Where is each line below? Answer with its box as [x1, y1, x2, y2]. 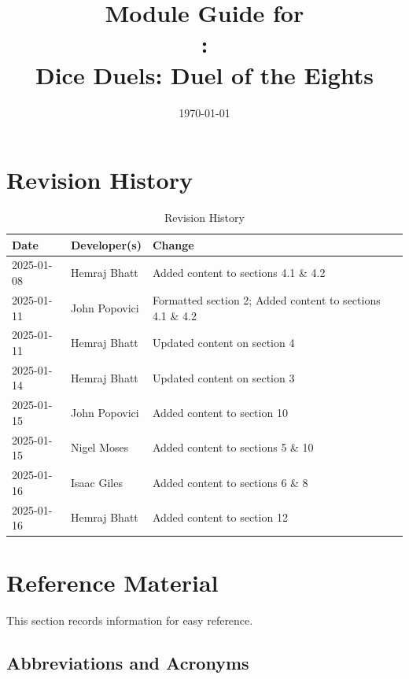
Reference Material [6, 566, 219, 599]
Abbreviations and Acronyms [6, 651, 249, 675]
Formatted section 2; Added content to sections [152, 291, 381, 308]
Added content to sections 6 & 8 [152, 474, 308, 490]
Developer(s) [70, 236, 142, 253]
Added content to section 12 [152, 509, 288, 526]
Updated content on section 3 [152, 369, 295, 386]
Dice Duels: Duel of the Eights [35, 58, 374, 90]
